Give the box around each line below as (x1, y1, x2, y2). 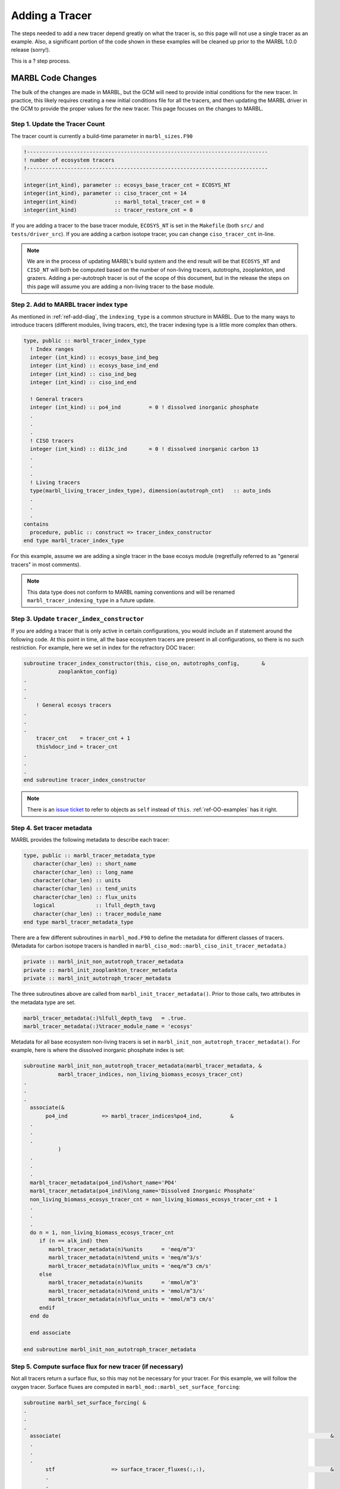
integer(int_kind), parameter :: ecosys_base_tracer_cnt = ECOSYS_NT (23, 182, 231, 189)
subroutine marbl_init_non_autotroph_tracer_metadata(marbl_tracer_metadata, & (23, 1063, 262, 1069)
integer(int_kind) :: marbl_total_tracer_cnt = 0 (23, 198, 206, 205)
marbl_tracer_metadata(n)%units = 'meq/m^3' (48, 1245, 196, 1253)
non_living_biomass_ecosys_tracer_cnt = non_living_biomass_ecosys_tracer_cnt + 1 (30, 1196, 278, 1203)
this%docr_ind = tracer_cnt (36, 743, 118, 750)
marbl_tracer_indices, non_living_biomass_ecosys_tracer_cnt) (58, 1071, 243, 1077)
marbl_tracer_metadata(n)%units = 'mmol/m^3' (48, 1279, 199, 1286)
